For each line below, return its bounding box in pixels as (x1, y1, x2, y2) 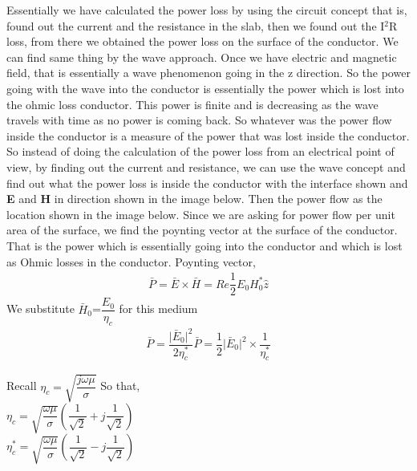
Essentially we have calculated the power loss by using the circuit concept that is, (6, 2, 407, 18)
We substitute (6, 300, 75, 317)
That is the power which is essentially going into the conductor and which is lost (6, 237, 403, 254)
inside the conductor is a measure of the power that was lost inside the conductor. (6, 127, 410, 144)
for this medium (119, 300, 198, 317)
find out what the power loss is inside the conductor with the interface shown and (6, 174, 408, 191)
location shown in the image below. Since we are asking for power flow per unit (6, 205, 395, 222)
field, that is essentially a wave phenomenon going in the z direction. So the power (6, 64, 411, 81)
